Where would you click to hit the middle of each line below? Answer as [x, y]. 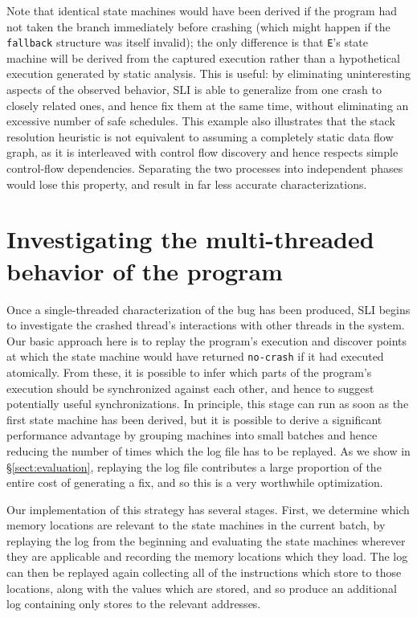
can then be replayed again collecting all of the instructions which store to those [204, 572]
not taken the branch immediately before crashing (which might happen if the [198, 26]
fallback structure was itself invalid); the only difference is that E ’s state [188, 42]
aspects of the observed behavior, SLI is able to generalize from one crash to [194, 90]
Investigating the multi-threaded [190, 239]
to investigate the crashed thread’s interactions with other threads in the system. [206, 325]
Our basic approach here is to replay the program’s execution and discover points [207, 340]
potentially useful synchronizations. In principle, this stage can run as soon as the [208, 404]
